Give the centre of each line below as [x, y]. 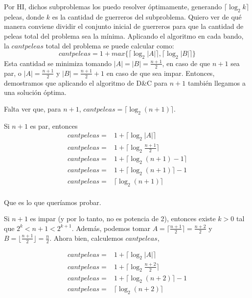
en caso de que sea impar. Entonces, [160, 73]
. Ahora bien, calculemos [86, 238]
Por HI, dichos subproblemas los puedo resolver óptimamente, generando [113, 6]
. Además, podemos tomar [111, 228]
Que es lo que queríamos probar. [53, 202]
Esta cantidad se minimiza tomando [58, 63]
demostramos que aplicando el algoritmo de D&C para [86, 82]
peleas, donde [24, 16]
